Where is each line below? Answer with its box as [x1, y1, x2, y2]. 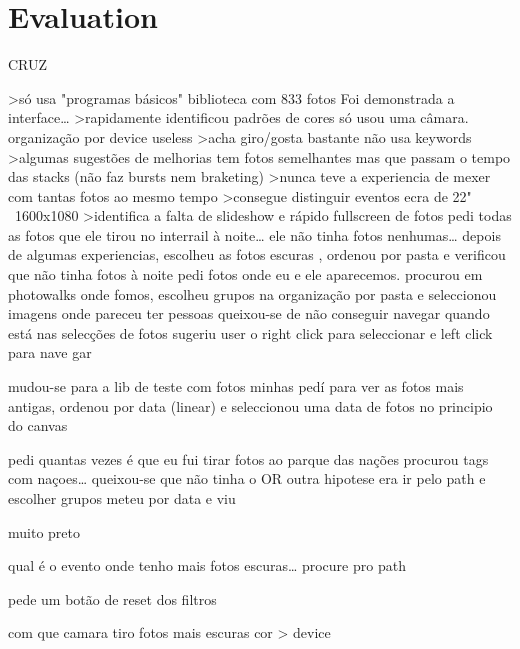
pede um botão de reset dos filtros [8, 588, 217, 609]
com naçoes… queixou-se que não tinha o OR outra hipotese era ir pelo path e [8, 468, 486, 489]
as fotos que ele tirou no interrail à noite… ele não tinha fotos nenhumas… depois [8, 224, 501, 245]
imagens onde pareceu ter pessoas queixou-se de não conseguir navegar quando [8, 303, 490, 324]
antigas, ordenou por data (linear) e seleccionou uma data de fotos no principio [8, 395, 493, 416]
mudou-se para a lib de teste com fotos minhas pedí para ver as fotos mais [8, 376, 464, 397]
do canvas [8, 415, 68, 436]
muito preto [8, 521, 80, 542]
